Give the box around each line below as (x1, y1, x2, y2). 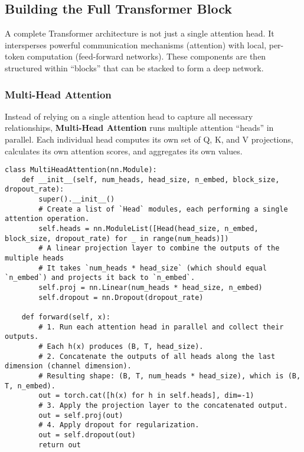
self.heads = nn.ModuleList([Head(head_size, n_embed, (38, 225, 259, 233)
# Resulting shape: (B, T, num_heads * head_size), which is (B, (38, 371, 301, 380)
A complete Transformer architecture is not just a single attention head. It (5, 27, 274, 39)
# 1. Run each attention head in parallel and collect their (38, 322, 284, 331)
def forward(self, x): (21, 313, 110, 322)
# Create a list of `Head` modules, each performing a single (38, 204, 288, 213)
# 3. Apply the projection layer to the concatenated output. (38, 401, 288, 410)
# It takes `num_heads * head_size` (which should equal (38, 263, 267, 272)
